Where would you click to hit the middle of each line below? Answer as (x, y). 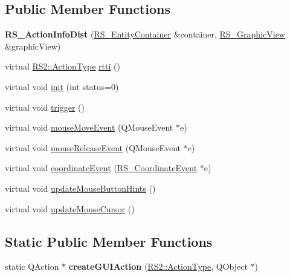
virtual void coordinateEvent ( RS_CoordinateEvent (101, 168)
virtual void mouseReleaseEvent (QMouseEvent (93, 147)
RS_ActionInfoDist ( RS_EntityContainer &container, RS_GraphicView (145, 34)
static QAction (32, 266)
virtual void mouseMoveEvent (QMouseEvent (89, 127)
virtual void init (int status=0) (62, 86)
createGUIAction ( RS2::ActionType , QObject (158, 266)
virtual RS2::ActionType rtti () (63, 66)
